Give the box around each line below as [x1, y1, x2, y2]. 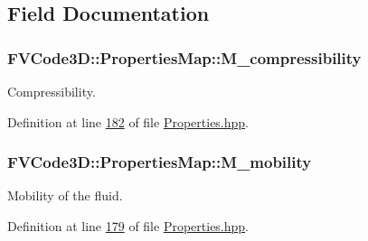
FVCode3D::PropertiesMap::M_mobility [7, 151, 312, 173]
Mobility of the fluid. [7, 186, 123, 205]
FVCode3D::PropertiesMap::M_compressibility [7, 46, 362, 69]
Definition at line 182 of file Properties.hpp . [7, 112, 250, 131]
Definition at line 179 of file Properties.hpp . [7, 217, 250, 235]
